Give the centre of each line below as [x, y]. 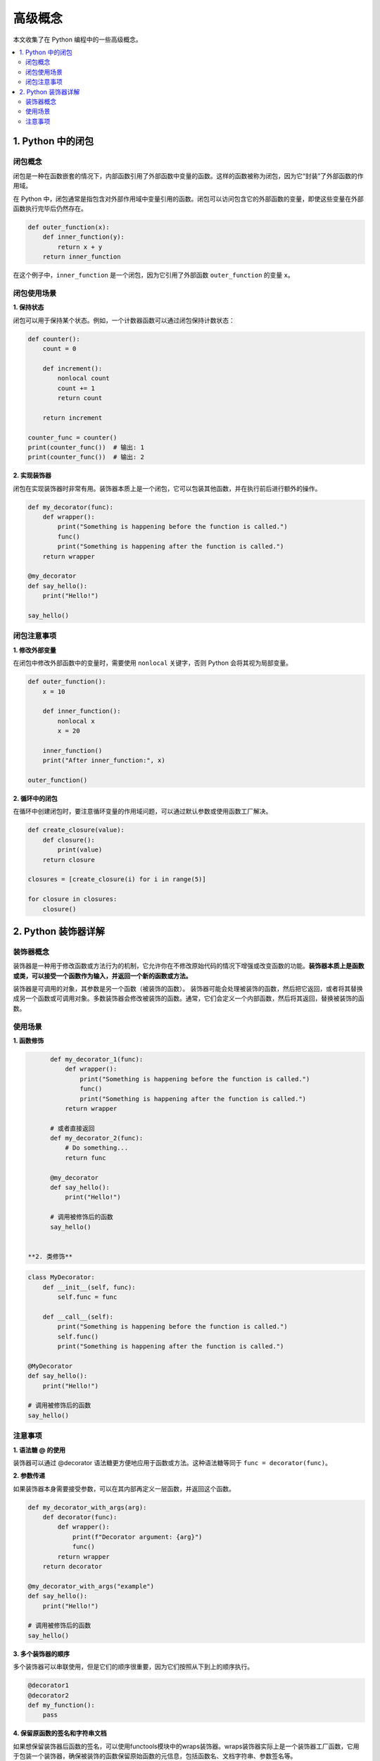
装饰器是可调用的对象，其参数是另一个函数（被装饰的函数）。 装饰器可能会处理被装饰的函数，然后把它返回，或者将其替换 [188, 989]
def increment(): [72, 368]
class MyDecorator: [61, 1277]
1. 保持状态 [28, 307]
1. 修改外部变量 [34, 650]
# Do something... [96, 1148]
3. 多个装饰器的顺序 [42, 1654]
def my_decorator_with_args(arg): [87, 1507]
